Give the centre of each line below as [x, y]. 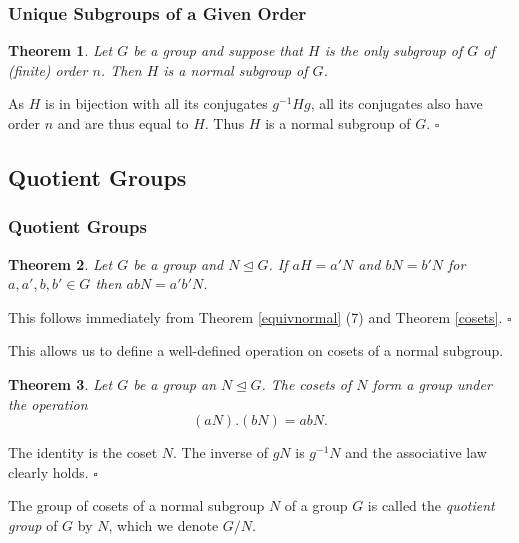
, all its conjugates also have [396, 103]
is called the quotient [431, 505]
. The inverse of [220, 452]
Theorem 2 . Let [60, 263]
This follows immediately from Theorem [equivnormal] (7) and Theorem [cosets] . [255, 316]
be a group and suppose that [218, 50]
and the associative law [416, 452]
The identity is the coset [83, 452]
